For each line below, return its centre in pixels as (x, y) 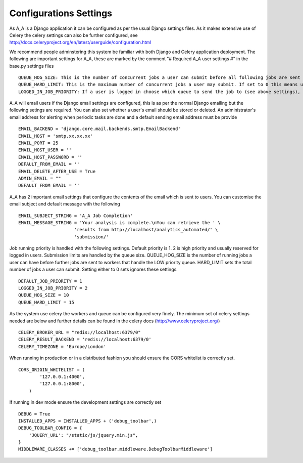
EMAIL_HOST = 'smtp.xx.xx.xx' (56, 136)
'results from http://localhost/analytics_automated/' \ (146, 230)
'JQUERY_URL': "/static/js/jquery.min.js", (83, 435)
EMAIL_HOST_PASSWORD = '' (50, 157)
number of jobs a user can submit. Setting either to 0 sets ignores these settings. (93, 269)
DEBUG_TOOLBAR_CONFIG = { (50, 428)
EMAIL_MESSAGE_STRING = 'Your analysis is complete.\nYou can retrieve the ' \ (119, 222)
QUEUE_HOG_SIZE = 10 (44, 295)
